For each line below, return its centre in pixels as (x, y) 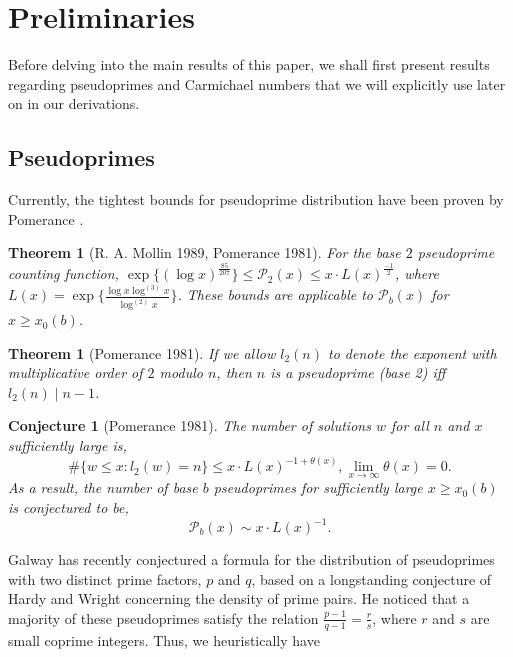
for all (409, 425)
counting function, (63, 273)
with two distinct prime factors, (105, 578)
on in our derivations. (74, 103)
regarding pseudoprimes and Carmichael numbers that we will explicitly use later (257, 83)
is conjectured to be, (68, 506)
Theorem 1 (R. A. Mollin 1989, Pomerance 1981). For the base (204, 252)
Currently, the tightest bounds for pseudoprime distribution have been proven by (256, 199)
